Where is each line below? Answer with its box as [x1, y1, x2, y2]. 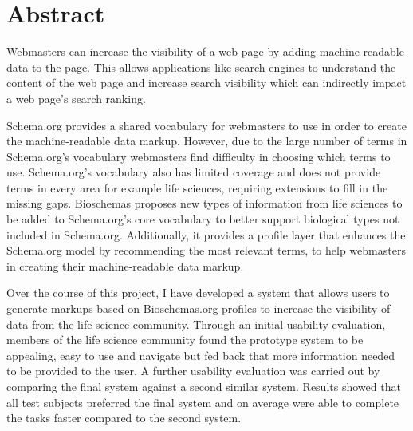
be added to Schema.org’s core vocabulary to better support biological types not [6, 211, 399, 227]
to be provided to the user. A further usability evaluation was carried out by [6, 362, 380, 379]
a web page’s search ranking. [6, 89, 146, 106]
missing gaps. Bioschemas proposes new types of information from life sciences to [6, 195, 403, 212]
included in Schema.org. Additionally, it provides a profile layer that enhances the [6, 226, 406, 243]
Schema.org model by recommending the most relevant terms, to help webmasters [6, 242, 406, 259]
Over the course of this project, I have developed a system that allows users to [6, 284, 390, 301]
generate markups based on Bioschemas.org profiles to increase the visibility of [6, 300, 391, 317]
